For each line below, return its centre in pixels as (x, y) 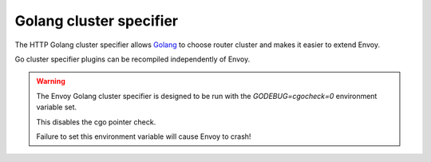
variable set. (57, 107)
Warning (51, 81)
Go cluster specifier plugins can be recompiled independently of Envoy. (132, 59)
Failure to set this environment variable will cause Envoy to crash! (144, 136)
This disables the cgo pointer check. (96, 122)
